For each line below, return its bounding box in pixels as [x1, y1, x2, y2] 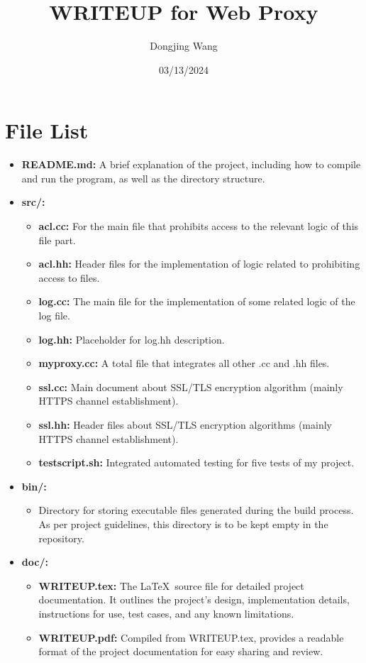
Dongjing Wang [150, 38, 218, 53]
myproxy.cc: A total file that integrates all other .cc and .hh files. [38, 356, 330, 371]
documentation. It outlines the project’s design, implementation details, [38, 592, 350, 607]
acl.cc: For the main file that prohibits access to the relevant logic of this [38, 219, 359, 234]
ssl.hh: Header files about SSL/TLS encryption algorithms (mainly [38, 417, 332, 432]
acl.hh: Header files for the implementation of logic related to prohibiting [38, 256, 360, 271]
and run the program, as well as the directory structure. [21, 170, 265, 185]
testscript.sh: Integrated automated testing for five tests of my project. [38, 455, 355, 470]
